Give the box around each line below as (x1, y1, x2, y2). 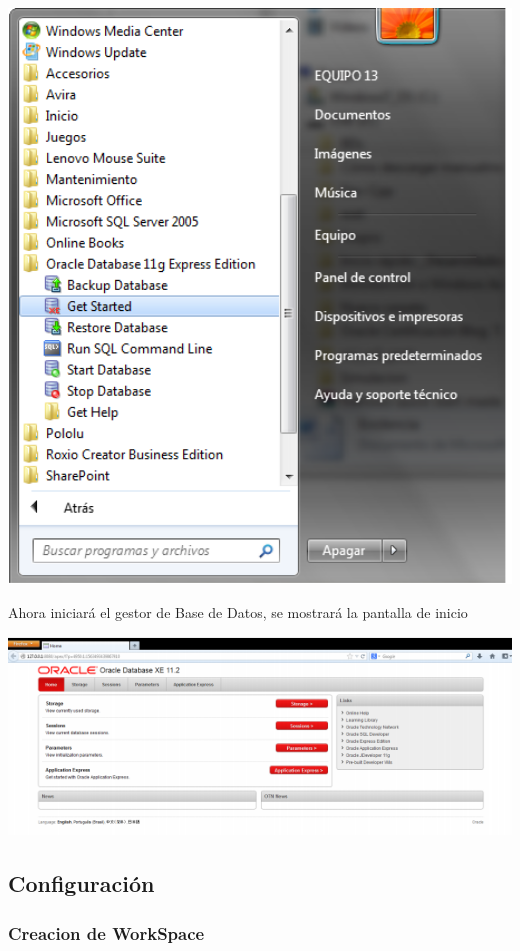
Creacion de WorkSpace (8, 920, 205, 945)
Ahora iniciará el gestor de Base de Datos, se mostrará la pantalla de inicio (8, 602, 468, 623)
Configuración (8, 868, 155, 899)
